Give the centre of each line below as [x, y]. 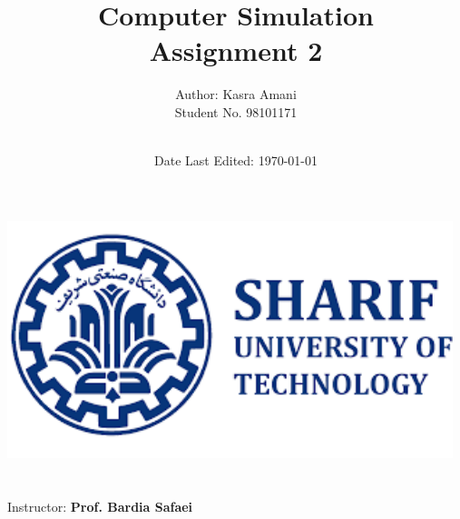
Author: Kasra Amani [236, 94]
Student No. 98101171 [236, 111]
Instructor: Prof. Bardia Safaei [100, 507]
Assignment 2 [236, 50]
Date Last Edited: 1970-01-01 [236, 160]
